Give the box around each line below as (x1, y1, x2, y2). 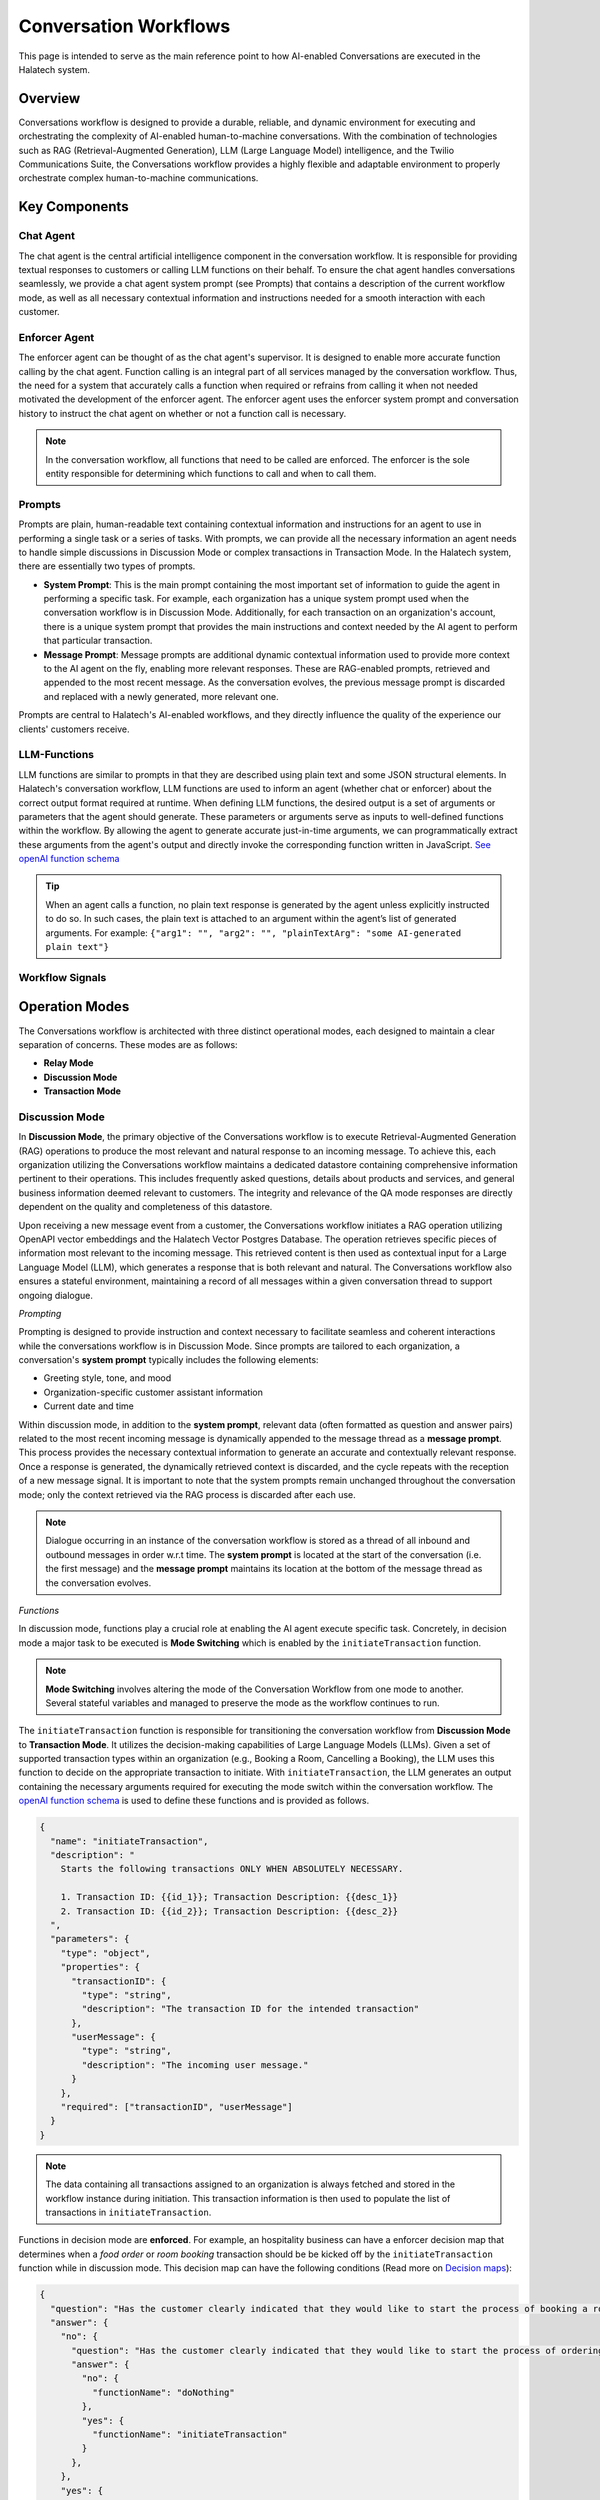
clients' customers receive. (18, 723, 130, 735)
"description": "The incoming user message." (81, 2059, 309, 2070)
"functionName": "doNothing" (91, 2386, 235, 2398)
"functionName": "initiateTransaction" (91, 2429, 288, 2440)
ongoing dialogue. (18, 1289, 94, 1301)
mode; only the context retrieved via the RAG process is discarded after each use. (18, 1488, 356, 1500)
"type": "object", (60, 1947, 151, 1959)
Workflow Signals (18, 970, 107, 984)
